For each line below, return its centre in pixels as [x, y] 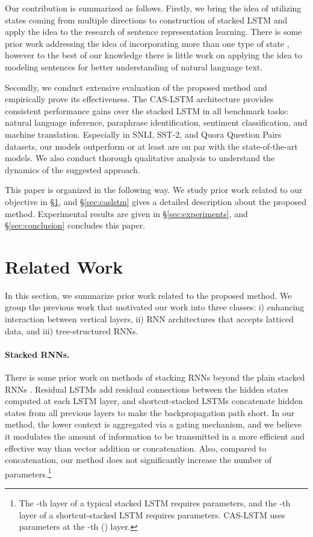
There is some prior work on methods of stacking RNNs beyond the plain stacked [155, 377]
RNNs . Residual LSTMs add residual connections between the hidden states [147, 389]
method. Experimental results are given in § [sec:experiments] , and [126, 213]
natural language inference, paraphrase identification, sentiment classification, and [156, 122]
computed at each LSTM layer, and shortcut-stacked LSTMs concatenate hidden [154, 401]
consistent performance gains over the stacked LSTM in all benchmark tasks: [147, 110]
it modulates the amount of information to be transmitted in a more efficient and [155, 436]
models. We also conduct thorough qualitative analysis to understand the [140, 158]
